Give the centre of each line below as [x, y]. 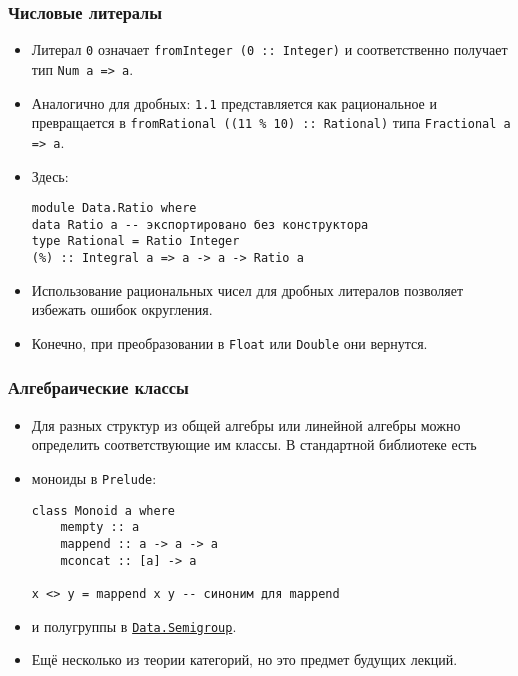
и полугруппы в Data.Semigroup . [134, 625]
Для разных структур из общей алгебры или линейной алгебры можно [246, 424]
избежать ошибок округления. [122, 309]
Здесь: [50, 175]
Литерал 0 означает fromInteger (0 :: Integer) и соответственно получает [269, 49]
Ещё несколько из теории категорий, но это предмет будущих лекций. [244, 659]
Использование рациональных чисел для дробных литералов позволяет [247, 289]
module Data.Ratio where [114, 208]
